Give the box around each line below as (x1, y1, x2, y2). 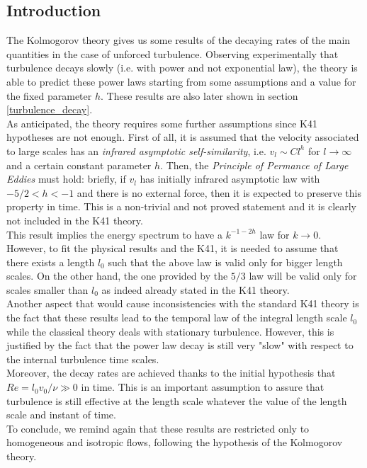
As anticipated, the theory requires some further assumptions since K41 (6, 115, 317, 130)
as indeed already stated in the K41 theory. (101, 282, 290, 297)
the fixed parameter (6, 88, 92, 103)
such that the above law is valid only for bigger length (108, 254, 343, 269)
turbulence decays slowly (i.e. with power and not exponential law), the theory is (6, 60, 358, 75)
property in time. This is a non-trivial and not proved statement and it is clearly (6, 199, 357, 214)
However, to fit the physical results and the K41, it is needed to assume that (6, 241, 339, 256)
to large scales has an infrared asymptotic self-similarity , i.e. (6, 143, 266, 158)
